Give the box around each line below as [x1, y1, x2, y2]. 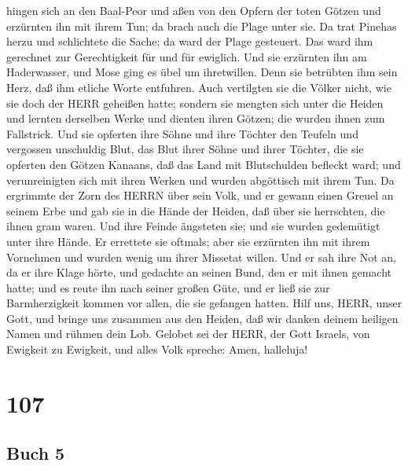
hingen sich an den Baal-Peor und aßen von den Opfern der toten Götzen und [6, 2, 381, 18]
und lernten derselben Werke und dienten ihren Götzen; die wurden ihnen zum [6, 110, 385, 127]
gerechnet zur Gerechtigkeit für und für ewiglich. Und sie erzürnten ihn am [6, 48, 367, 64]
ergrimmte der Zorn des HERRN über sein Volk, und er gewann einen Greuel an [6, 187, 394, 204]
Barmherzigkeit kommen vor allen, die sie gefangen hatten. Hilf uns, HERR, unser [6, 295, 402, 311]
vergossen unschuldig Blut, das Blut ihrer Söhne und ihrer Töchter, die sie [6, 141, 364, 157]
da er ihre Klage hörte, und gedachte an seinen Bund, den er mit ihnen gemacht [6, 264, 392, 281]
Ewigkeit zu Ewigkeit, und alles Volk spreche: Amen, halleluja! [6, 341, 308, 358]
